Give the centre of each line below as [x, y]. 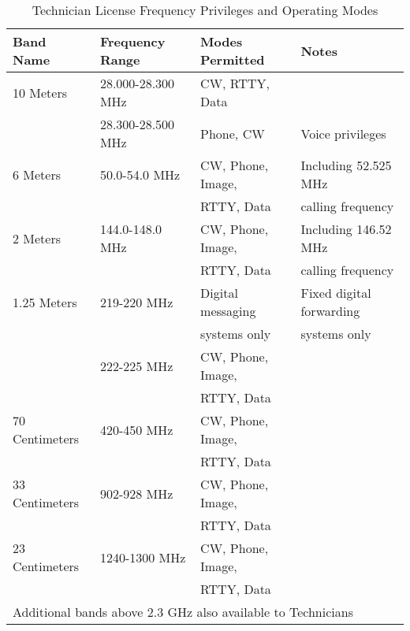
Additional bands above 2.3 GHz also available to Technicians [183, 612]
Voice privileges [343, 133]
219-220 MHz [136, 302]
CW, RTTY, [235, 83]
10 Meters [40, 92]
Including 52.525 [346, 165]
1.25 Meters [45, 302]
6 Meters [37, 174]
